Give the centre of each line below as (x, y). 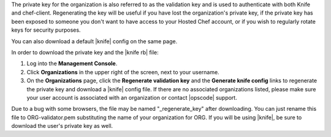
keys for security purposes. (46, 30)
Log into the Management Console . (72, 63)
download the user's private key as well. (62, 126)
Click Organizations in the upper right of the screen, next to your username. (123, 72)
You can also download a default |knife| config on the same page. (94, 41)
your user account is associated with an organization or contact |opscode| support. (132, 97)
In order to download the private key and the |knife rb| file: (85, 52)
